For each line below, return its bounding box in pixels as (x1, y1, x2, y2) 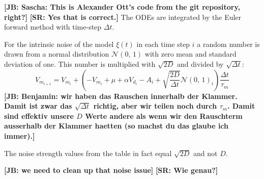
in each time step (136, 38, 190, 49)
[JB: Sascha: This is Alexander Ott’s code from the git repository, (4, 2, 241, 12)
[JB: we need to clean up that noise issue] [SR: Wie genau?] (4, 165, 218, 175)
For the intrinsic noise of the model (4, 38, 114, 49)
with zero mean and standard (144, 48, 237, 59)
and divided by (177, 58, 224, 69)
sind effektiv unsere (4, 110, 74, 121)
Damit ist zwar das (4, 100, 72, 111)
